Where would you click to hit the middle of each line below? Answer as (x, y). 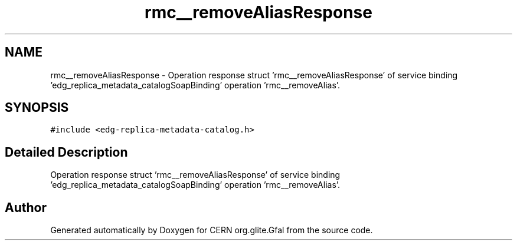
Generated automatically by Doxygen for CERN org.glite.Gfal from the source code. (212, 230)
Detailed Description (66, 152)
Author (26, 207)
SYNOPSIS (37, 108)
